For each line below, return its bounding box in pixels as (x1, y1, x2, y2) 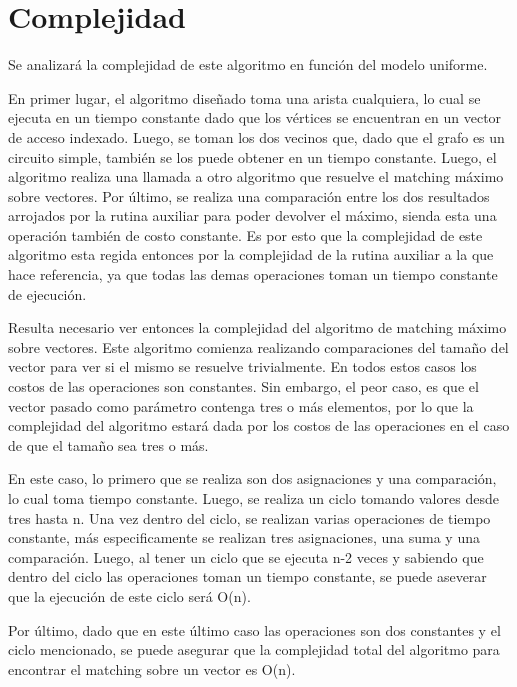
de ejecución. (8, 283, 87, 304)
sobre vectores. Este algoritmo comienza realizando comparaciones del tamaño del (8, 336, 509, 357)
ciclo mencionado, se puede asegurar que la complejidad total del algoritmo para (8, 639, 500, 660)
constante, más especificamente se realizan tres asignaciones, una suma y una (8, 527, 480, 548)
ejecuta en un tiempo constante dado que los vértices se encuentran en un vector (8, 107, 502, 128)
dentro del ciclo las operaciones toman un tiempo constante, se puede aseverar (8, 566, 487, 587)
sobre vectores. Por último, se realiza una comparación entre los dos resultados (8, 185, 490, 206)
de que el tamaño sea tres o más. (8, 434, 209, 455)
